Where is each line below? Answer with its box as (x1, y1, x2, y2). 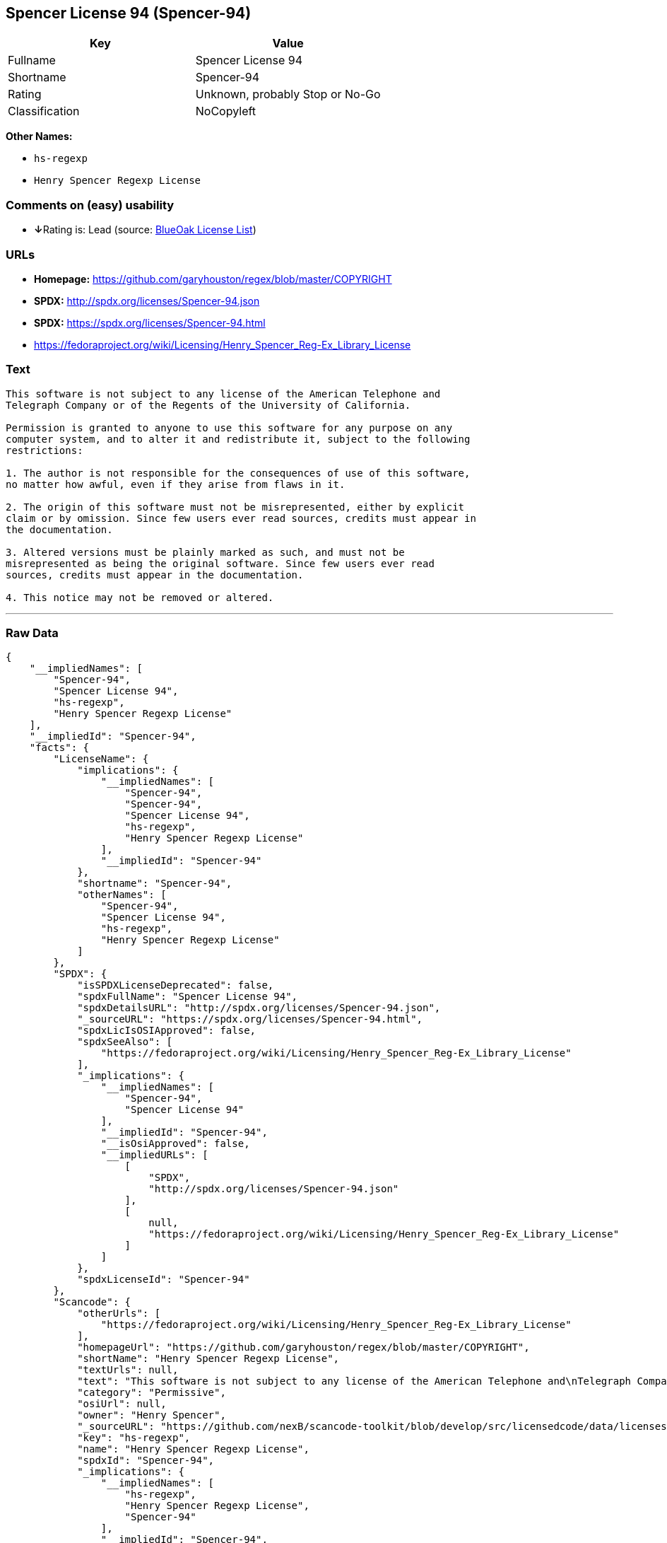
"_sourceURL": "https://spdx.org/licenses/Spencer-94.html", (77, 1013, 423, 1025)
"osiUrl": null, (77, 1398, 167, 1410)
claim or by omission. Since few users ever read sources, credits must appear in (6, 512, 476, 524)
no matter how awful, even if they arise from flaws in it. (6, 478, 346, 490)
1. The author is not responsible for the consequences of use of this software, (6, 467, 471, 479)
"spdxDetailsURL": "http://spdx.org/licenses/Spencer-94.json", (77, 1002, 441, 1014)
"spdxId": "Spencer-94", (77, 1455, 215, 1467)
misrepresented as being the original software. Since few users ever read (6, 557, 435, 569)
